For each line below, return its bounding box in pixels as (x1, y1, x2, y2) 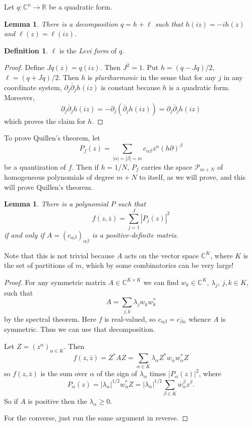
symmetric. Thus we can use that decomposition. (4, 324, 155, 334)
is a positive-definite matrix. (92, 229, 179, 240)
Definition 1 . (4, 45, 48, 55)
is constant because (101, 82, 160, 92)
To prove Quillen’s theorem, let (4, 132, 100, 143)
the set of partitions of (4, 260, 74, 270)
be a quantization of (4, 161, 66, 172)
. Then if (72, 161, 99, 172)
